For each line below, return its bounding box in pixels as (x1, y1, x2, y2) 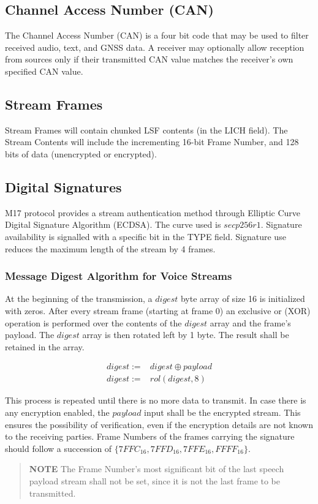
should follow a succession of (5, 442, 112, 454)
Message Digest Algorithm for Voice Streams (5, 268, 232, 284)
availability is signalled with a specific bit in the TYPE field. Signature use (5, 230, 286, 243)
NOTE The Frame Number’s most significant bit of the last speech (29, 462, 284, 475)
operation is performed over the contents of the (5, 316, 182, 329)
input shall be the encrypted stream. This (144, 405, 301, 418)
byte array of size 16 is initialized (180, 292, 305, 305)
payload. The (5, 328, 55, 341)
